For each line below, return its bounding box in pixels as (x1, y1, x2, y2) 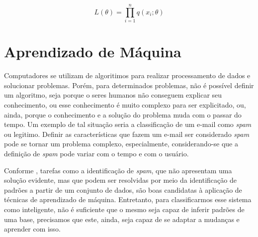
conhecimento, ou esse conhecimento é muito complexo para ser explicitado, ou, (4, 100, 246, 110)
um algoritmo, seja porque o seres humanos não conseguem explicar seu (4, 90, 222, 100)
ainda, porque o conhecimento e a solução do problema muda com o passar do (4, 109, 242, 119)
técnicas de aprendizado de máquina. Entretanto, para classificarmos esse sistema (4, 194, 252, 205)
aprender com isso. (4, 224, 61, 234)
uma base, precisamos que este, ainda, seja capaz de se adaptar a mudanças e (4, 214, 240, 224)
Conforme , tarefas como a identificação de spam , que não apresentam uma (4, 165, 232, 175)
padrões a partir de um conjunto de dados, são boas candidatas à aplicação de (4, 184, 242, 195)
